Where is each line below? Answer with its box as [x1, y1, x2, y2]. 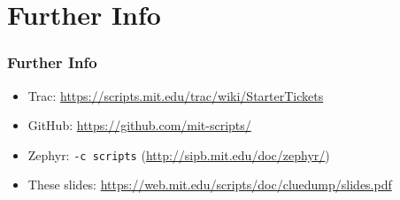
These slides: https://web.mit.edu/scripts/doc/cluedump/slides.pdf [27, 175, 392, 194]
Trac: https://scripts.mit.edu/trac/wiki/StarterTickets [27, 86, 324, 104]
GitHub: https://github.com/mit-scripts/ [27, 116, 251, 135]
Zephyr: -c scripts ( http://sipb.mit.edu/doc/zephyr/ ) [27, 145, 330, 164]
